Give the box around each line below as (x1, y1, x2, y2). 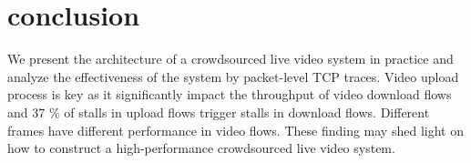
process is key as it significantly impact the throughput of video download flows (7, 85, 452, 104)
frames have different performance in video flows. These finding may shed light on (7, 120, 464, 139)
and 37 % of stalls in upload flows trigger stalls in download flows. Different (7, 102, 430, 121)
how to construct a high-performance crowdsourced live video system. (7, 138, 395, 158)
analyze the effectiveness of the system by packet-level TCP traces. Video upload (7, 66, 459, 86)
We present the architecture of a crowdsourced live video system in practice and (7, 49, 454, 68)
